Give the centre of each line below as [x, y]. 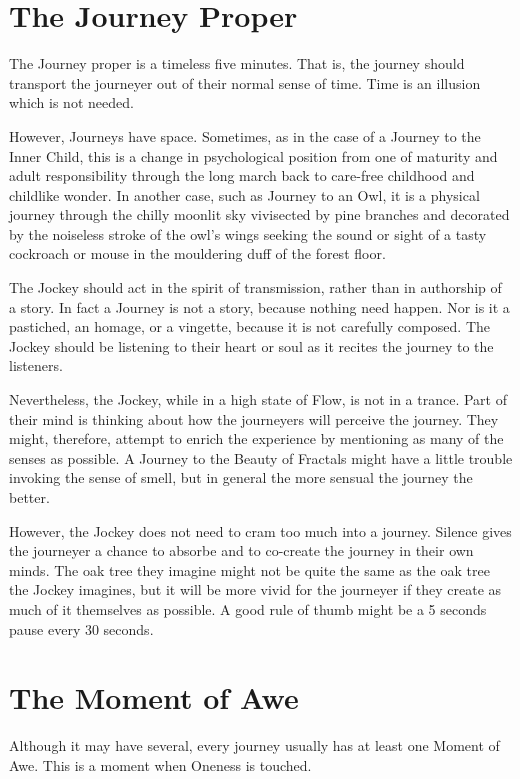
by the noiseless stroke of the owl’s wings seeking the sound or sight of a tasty [248, 233]
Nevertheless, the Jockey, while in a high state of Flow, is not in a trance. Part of [258, 399]
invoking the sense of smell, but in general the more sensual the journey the [241, 477]
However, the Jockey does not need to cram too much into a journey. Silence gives [260, 530]
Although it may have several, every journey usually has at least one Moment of [254, 745]
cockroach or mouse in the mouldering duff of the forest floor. [197, 253]
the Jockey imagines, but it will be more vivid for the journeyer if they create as [255, 589]
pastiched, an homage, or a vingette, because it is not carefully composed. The [250, 326]
